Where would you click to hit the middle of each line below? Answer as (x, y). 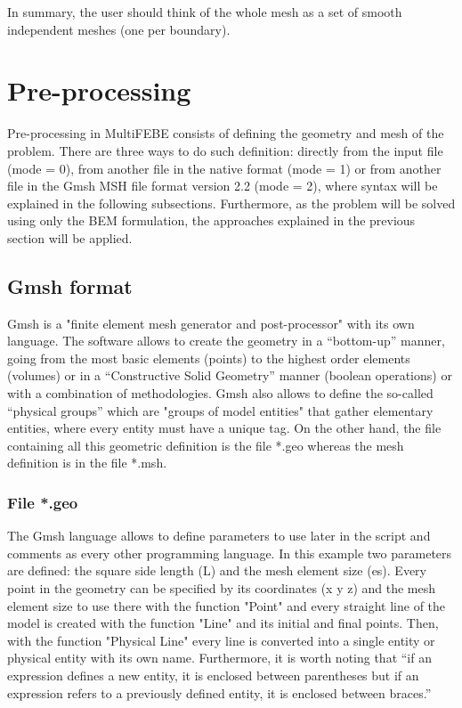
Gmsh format (70, 285)
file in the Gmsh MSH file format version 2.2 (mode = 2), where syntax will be (223, 186)
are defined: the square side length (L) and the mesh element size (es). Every (217, 570)
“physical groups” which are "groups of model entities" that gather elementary (220, 410)
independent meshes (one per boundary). (119, 29)
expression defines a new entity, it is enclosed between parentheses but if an (213, 675)
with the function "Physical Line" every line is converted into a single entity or (221, 640)
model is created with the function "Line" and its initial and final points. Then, (223, 623)
